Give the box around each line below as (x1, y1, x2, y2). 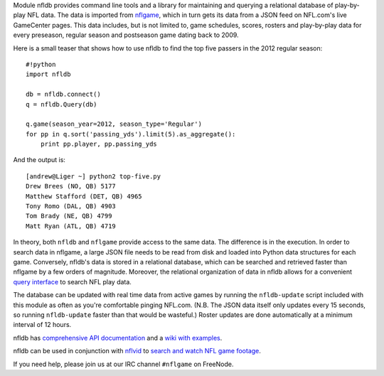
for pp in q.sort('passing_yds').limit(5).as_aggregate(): (26, 130, 236, 138)
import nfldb (26, 70, 71, 78)
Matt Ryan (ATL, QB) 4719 (26, 222, 117, 230)
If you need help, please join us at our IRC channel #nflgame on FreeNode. (13, 360, 234, 368)
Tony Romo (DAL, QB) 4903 (26, 203, 117, 210)
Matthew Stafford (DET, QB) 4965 (26, 192, 142, 200)
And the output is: (13, 156, 65, 164)
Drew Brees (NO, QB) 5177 (26, 182, 117, 190)
